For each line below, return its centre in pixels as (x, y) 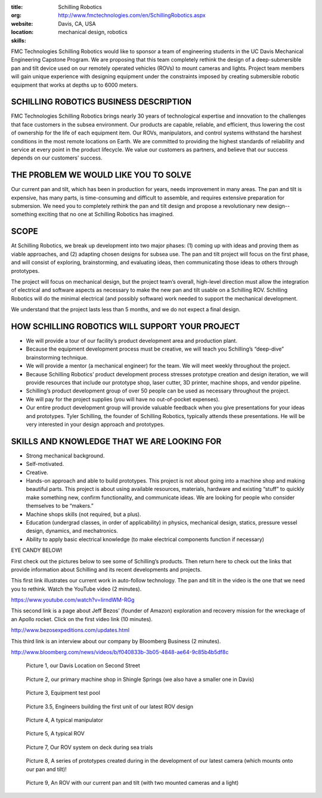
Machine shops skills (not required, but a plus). (83, 514)
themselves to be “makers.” (60, 506)
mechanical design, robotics (93, 32)
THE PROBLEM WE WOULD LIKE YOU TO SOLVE (101, 175)
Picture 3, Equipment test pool (63, 693)
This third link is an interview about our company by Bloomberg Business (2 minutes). (116, 641)
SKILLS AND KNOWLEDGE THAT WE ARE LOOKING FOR (116, 441)
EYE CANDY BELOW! (37, 550)
